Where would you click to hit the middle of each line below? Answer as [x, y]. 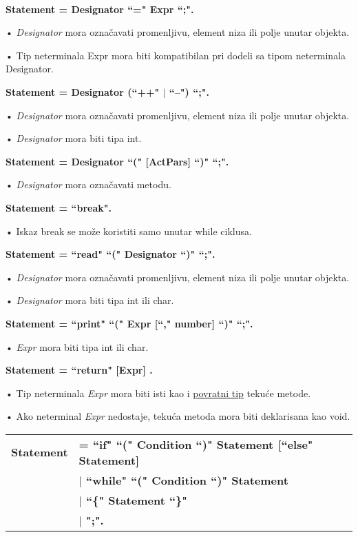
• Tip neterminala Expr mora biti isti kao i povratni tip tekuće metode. [158, 393]
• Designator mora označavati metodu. [88, 184]
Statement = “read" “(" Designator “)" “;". [110, 254]
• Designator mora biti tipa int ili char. [90, 300]
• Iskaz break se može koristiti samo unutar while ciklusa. [129, 231]
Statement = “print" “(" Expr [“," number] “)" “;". [129, 323]
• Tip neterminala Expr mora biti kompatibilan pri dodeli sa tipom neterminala [176, 55]
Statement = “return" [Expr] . [79, 370]
